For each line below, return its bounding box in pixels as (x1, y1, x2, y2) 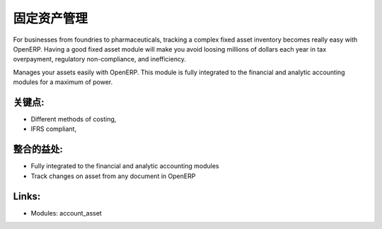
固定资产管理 (13, 11, 88, 26)
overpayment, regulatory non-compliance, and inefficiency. (13, 55, 187, 64)
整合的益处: (13, 143, 64, 155)
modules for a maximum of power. (13, 78, 113, 86)
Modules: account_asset (30, 209, 102, 217)
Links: (13, 190, 41, 202)
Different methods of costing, (30, 115, 117, 124)
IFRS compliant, (30, 124, 77, 134)
